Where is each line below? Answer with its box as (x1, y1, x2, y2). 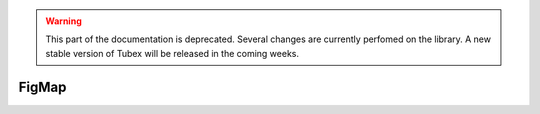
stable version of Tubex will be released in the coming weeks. (45, 47, 300, 59)
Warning (45, 15, 82, 27)
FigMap (18, 78, 67, 95)
